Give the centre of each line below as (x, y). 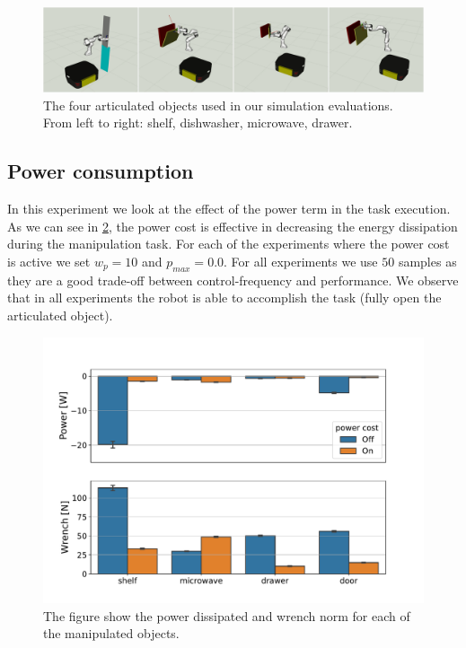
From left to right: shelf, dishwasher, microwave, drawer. (198, 123)
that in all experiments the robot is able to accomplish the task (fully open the (224, 298)
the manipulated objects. (111, 633)
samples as (427, 261)
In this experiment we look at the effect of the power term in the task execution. (229, 209)
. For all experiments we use (301, 261)
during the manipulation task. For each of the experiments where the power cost (229, 244)
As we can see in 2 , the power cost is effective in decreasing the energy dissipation (233, 226)
